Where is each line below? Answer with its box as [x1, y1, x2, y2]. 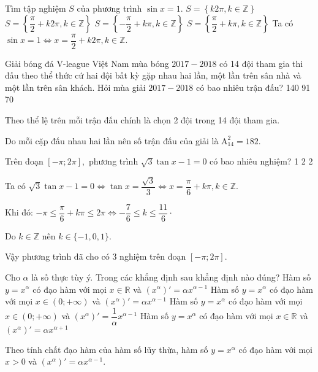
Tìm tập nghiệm [5, 2, 66, 14]
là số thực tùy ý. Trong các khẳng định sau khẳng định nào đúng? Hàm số [31, 270, 311, 283]
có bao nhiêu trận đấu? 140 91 [196, 80, 311, 93]
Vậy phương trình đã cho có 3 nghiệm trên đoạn [5, 250, 186, 263]
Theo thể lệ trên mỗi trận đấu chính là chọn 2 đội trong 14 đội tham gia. [5, 114, 280, 126]
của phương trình [77, 2, 142, 14]
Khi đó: [5, 206, 33, 219]
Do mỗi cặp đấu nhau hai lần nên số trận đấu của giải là [5, 134, 219, 147]
